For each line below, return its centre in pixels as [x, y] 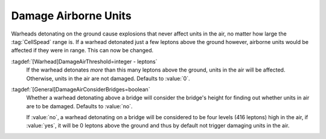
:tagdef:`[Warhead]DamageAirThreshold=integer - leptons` [84, 61]
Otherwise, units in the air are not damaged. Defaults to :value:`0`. [108, 78]
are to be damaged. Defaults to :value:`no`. [79, 106]
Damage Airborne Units [72, 16]
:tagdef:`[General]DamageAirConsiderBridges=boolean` [81, 89]
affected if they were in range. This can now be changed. [82, 51]
